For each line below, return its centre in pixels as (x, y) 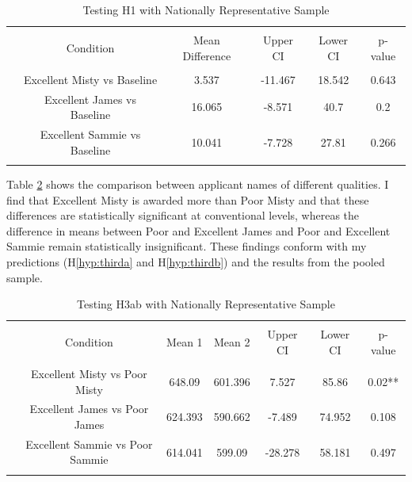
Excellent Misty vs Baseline (90, 79)
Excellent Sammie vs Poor (89, 444)
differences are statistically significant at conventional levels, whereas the (183, 215)
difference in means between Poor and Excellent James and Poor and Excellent (198, 230)
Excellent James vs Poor (89, 409)
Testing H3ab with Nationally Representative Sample (206, 304)
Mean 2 (232, 342)
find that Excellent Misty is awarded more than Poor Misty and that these (188, 199)
